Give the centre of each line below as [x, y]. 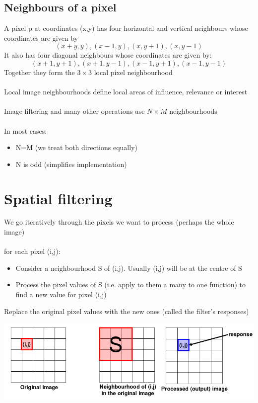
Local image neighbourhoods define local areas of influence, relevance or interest [126, 92]
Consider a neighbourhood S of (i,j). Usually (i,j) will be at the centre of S [129, 268]
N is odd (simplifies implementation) [71, 164]
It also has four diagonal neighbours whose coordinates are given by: [108, 55]
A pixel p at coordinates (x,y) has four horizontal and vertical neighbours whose [126, 28]
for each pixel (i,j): [32, 251]
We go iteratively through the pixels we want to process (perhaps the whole [119, 222]
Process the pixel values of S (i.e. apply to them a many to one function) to [131, 284]
